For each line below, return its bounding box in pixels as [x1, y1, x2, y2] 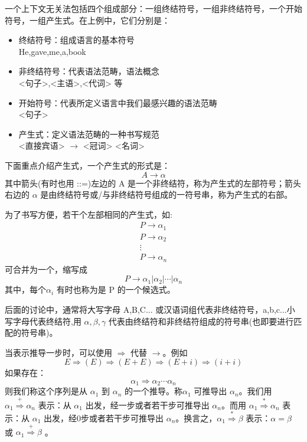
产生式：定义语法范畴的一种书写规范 [18, 127, 159, 140]
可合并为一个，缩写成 [5, 263, 87, 275]
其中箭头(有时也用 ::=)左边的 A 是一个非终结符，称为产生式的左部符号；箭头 [5, 176, 302, 189]
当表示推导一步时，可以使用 [5, 346, 112, 358]
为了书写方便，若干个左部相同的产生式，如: [5, 208, 172, 220]
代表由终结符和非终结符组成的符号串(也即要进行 [108, 315, 294, 327]
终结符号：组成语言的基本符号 [18, 34, 135, 46]
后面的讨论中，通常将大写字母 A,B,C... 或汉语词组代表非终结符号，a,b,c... [5, 303, 287, 315]
